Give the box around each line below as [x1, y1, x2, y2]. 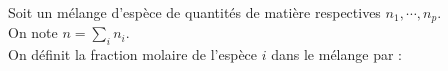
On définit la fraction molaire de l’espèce [8, 44, 258, 65]
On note [8, 22, 58, 43]
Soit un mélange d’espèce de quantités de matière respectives [8, 2, 381, 22]
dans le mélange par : [271, 44, 402, 65]
